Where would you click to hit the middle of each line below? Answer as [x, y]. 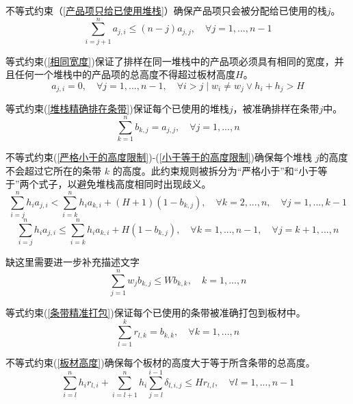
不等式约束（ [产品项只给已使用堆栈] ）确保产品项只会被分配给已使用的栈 [166, 10]
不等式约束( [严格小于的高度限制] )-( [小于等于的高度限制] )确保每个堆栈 [159, 157]
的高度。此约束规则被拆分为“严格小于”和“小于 [215, 170]
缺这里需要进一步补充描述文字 [73, 262]
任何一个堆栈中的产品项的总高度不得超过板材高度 [125, 74]
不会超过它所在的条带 [53, 170]
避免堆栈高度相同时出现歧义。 [144, 184]
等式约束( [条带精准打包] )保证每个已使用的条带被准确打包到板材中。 [156, 312]
